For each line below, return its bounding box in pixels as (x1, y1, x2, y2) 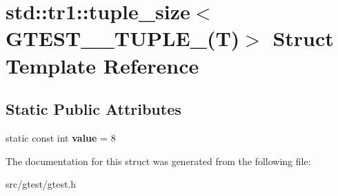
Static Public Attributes (6, 98, 181, 120)
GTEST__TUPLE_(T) (6, 24, 240, 52)
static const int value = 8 (6, 130, 116, 144)
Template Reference (6, 51, 199, 79)
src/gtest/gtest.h (6, 177, 77, 191)
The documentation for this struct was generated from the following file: (6, 153, 311, 168)
